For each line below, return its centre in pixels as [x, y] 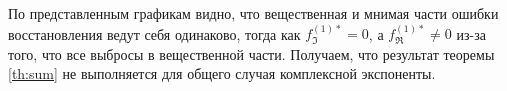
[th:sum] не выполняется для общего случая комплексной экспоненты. [222, 73]
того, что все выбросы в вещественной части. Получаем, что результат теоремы [251, 53]
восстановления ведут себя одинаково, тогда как [154, 33]
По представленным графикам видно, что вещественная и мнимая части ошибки [253, 13]
